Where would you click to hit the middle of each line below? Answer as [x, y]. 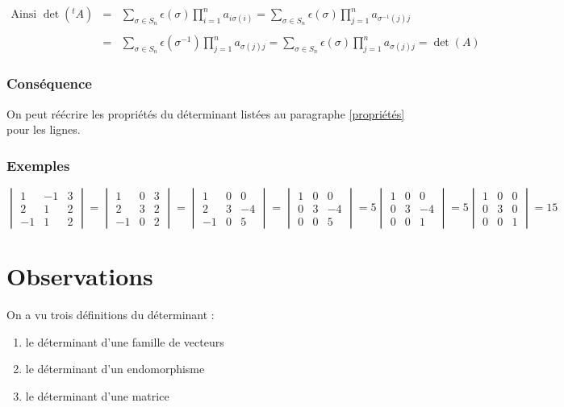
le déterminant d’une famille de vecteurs [125, 341]
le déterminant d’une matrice [97, 396]
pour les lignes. [44, 129]
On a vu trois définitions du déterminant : [111, 315]
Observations [80, 276]
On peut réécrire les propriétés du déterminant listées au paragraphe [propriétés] [206, 113]
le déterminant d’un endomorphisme [115, 369]
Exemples [38, 165]
